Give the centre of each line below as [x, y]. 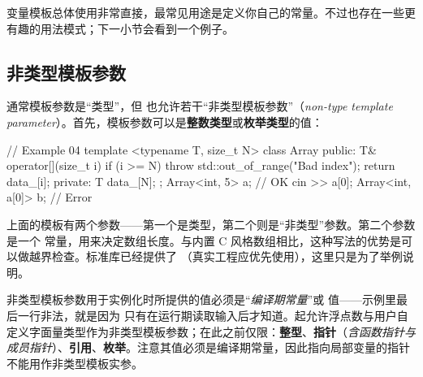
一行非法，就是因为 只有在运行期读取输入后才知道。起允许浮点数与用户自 [213, 315]
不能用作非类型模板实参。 [75, 363]
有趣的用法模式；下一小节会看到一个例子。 [120, 28]
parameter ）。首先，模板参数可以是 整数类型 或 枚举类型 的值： [165, 121]
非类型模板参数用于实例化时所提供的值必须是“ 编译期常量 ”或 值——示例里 [201, 299]
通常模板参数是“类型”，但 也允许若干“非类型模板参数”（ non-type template [200, 106]
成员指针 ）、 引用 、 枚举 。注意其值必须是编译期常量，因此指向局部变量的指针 [208, 347]
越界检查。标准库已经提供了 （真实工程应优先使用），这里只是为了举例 [216, 256]
